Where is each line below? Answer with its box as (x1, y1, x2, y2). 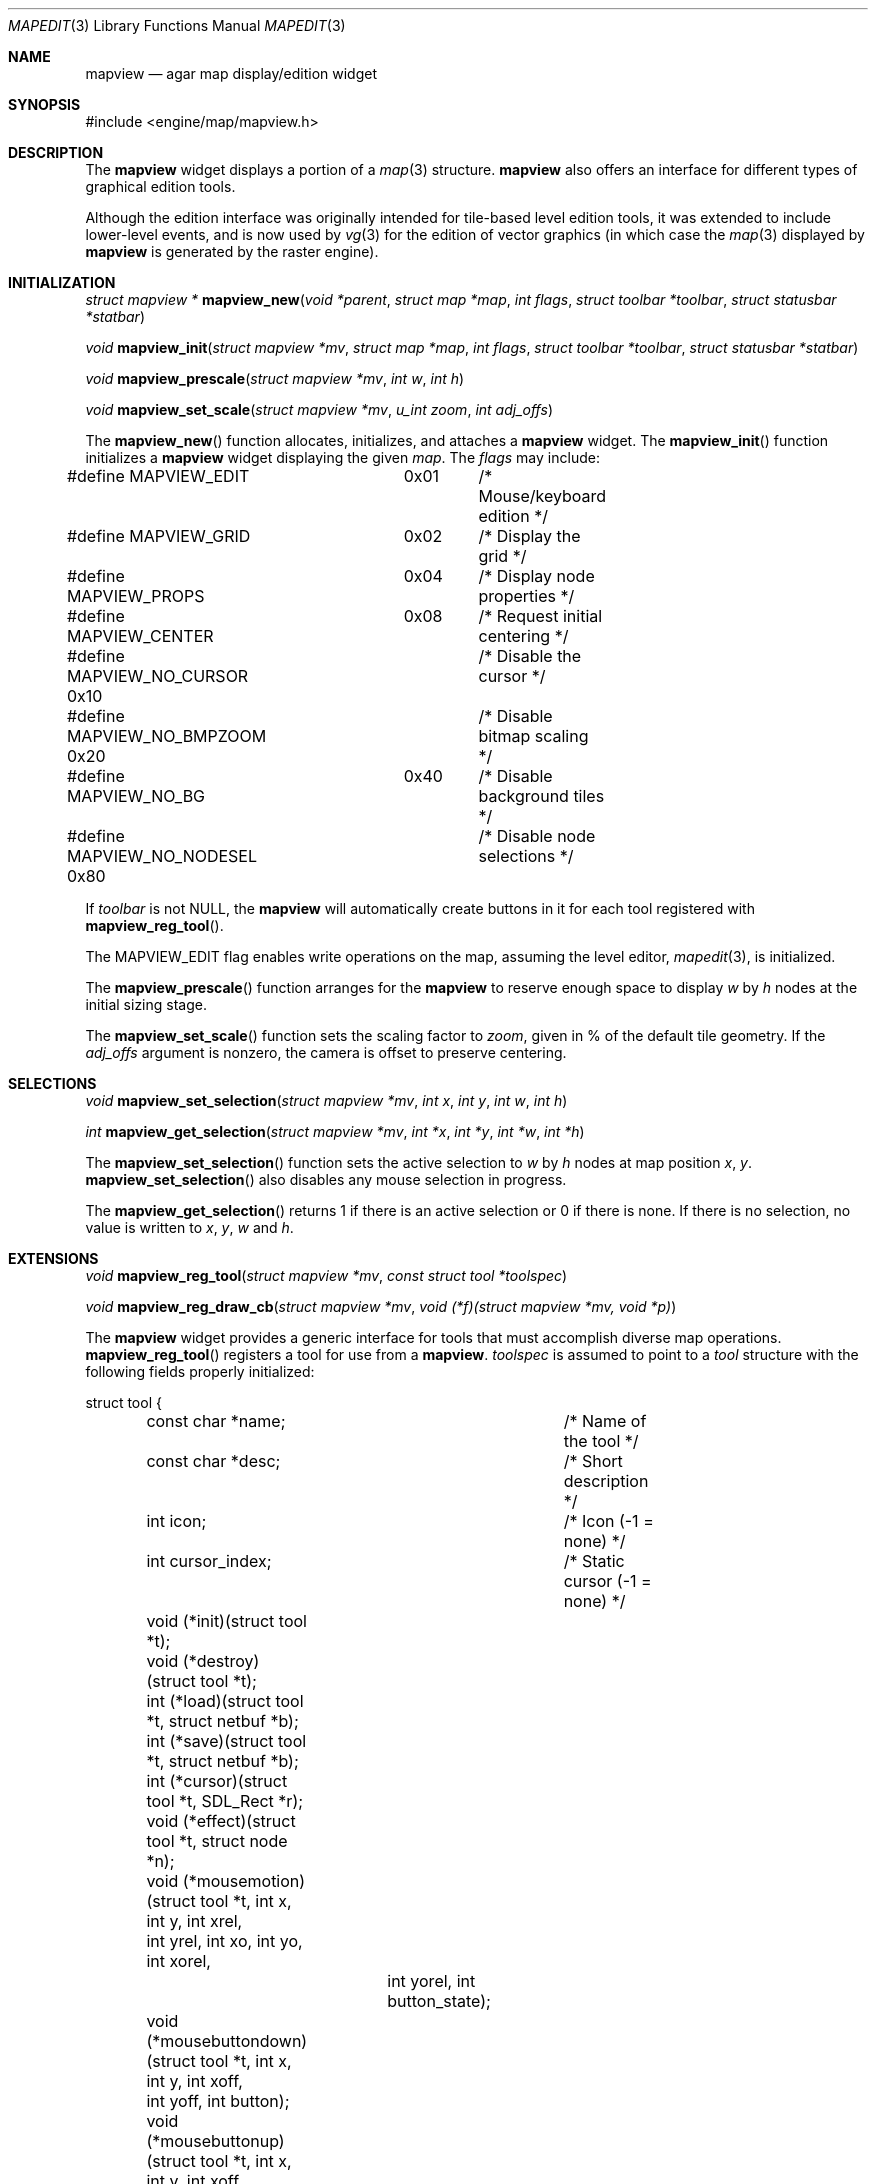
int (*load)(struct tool (146, 1691, 304, 1711)
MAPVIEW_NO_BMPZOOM (66, 726, 267, 746)
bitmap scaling (478, 726, 589, 746)
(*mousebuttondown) (146, 2031, 308, 2051)
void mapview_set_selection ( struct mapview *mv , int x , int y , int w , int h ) (85, 1092, 568, 1109)
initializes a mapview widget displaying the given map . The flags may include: (85, 449, 600, 466)
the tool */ (563, 1431, 639, 1451)
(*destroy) (182, 1651, 260, 1671)
